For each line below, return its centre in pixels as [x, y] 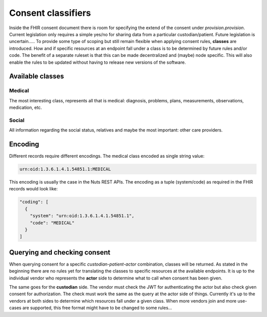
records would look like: [33, 189]
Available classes [37, 76]
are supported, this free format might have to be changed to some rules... [97, 308]
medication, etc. [25, 108]
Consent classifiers [50, 13]
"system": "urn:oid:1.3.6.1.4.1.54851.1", [82, 216]
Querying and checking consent [60, 252]
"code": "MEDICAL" [52, 223]
